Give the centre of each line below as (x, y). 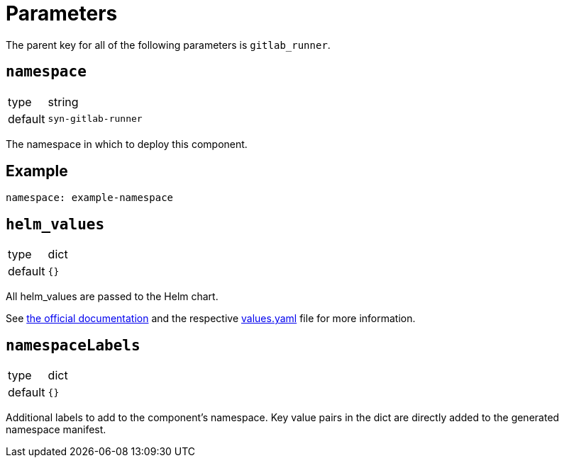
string (63, 102)
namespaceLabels (73, 345)
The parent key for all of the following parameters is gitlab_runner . (168, 45)
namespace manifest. (56, 430)
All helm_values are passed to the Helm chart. (112, 297)
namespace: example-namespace (90, 198)
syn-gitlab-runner (95, 119)
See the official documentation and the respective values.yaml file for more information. (211, 319)
